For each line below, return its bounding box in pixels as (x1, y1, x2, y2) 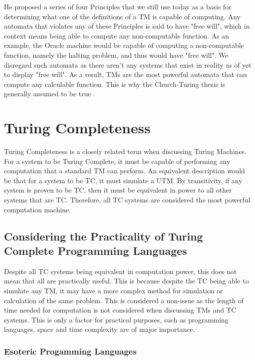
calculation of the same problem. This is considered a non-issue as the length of (4, 295, 244, 305)
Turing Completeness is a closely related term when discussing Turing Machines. (4, 146, 247, 157)
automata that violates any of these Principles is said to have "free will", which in (4, 21, 250, 31)
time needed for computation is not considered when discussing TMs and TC (4, 305, 236, 315)
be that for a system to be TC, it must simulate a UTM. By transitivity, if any (4, 175, 243, 185)
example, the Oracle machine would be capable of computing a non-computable (4, 40, 244, 50)
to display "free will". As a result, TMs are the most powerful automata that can (4, 69, 247, 80)
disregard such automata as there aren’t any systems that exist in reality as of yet (4, 59, 252, 70)
